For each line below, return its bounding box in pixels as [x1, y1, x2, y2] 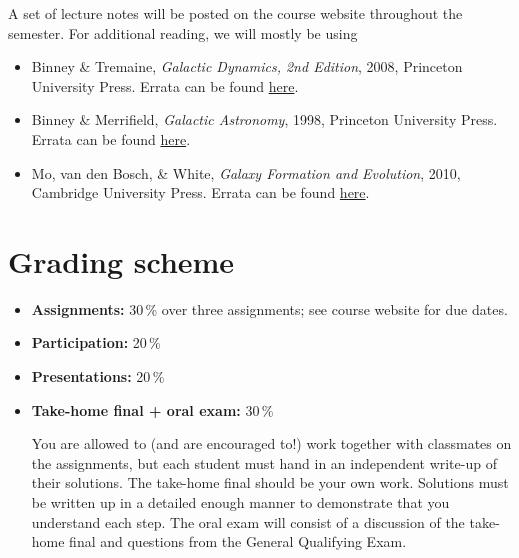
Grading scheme [8, 240, 235, 281]
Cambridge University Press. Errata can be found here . [31, 182, 370, 203]
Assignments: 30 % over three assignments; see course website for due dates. [31, 298, 508, 319]
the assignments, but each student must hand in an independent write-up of [31, 452, 497, 473]
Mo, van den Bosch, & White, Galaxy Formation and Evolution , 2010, [31, 162, 461, 183]
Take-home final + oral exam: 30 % [31, 399, 274, 420]
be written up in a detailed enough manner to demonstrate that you [31, 492, 450, 513]
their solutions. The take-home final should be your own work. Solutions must [31, 472, 509, 493]
